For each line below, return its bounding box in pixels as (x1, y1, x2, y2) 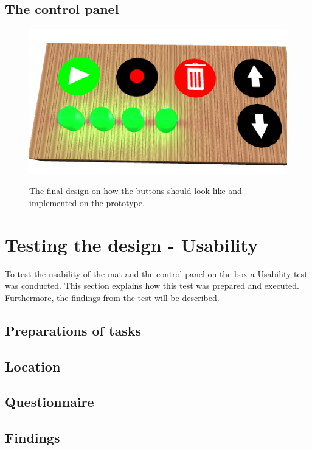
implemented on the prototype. (29, 196, 145, 209)
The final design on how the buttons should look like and (29, 184, 242, 197)
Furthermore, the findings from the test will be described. (5, 291, 220, 303)
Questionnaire (5, 392, 94, 411)
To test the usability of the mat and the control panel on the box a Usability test (5, 267, 308, 280)
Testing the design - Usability (5, 232, 258, 257)
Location (5, 356, 61, 375)
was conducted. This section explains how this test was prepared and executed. (5, 279, 299, 292)
